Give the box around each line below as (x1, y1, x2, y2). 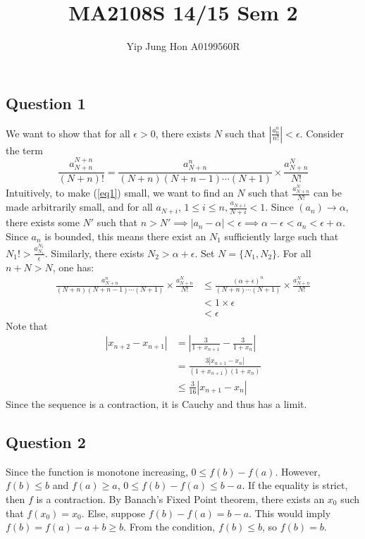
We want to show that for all (6, 125, 130, 140)
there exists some (6, 215, 80, 230)
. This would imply (249, 505, 331, 520)
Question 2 (6, 430, 86, 452)
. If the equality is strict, (242, 478, 348, 492)
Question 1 (6, 92, 86, 113)
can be (313, 185, 342, 200)
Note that (6, 318, 48, 333)
